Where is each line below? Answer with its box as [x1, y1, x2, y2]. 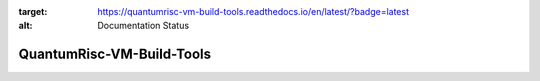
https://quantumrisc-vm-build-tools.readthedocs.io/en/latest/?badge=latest [97, 6, 410, 17]
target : [18, 6, 48, 17]
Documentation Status [97, 20, 190, 32]
